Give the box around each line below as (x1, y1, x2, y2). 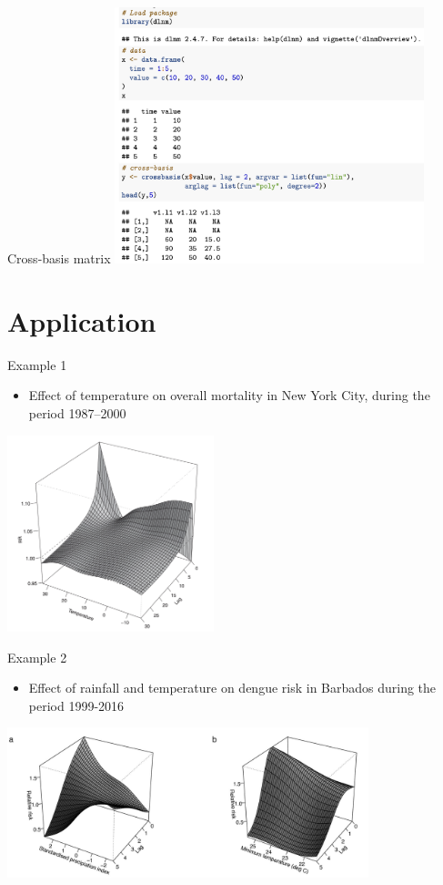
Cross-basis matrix (7, 249, 111, 268)
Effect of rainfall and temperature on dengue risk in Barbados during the (28, 678, 437, 697)
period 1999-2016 (28, 695, 125, 715)
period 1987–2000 (28, 403, 126, 422)
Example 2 (7, 647, 67, 666)
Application (7, 302, 156, 339)
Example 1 (7, 355, 67, 374)
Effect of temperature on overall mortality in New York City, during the (28, 386, 430, 405)
